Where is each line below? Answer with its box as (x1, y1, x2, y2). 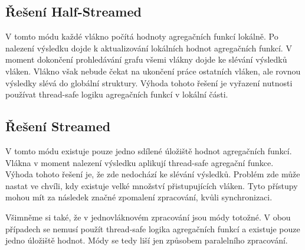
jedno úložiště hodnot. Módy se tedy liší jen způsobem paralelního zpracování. (5, 234, 288, 246)
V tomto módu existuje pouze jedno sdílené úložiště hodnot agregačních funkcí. (5, 144, 292, 157)
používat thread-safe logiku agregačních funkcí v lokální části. (5, 88, 228, 100)
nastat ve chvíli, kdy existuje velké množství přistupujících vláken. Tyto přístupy (5, 179, 298, 191)
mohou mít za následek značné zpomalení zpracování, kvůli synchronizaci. (5, 191, 273, 203)
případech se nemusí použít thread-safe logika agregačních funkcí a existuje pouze (5, 222, 300, 235)
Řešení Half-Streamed (5, 2, 142, 21)
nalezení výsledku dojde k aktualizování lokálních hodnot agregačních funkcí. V (5, 41, 292, 54)
